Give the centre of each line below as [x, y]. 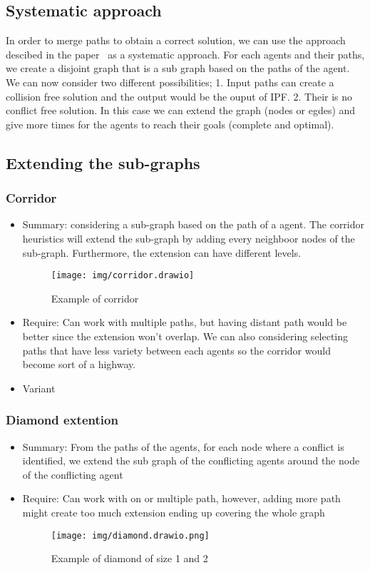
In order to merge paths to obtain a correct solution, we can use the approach [176, 40]
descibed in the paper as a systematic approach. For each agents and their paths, [185, 54]
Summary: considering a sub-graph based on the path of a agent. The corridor [194, 224]
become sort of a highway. [79, 364]
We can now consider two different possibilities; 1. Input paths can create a [170, 82]
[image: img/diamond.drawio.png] [130, 535]
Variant [39, 388]
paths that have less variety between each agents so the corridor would [176, 350]
